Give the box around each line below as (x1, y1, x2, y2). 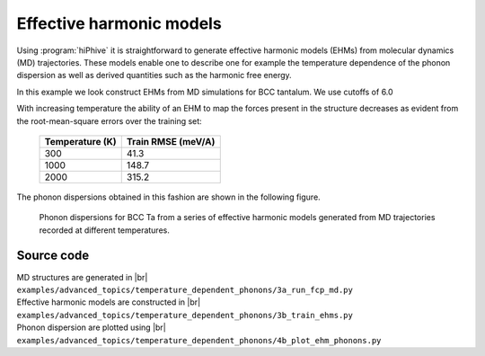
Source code (16, 248, 90, 263)
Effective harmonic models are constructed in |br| (16, 297, 201, 307)
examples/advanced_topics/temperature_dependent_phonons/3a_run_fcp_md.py (16, 284, 354, 295)
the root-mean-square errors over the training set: (16, 115, 202, 126)
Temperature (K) (44, 135, 117, 147)
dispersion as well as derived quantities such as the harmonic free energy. (16, 70, 292, 81)
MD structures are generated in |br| (16, 271, 148, 282)
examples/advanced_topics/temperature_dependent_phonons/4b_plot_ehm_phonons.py (16, 335, 382, 345)
